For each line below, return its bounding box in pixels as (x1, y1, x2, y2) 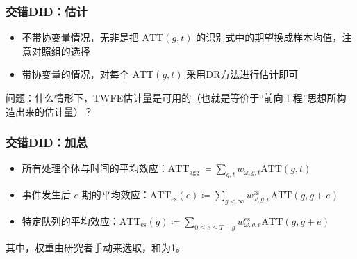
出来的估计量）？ (15, 104, 93, 118)
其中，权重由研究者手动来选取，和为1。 (6, 240, 185, 254)
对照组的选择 (31, 43, 90, 58)
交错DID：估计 (6, 2, 88, 19)
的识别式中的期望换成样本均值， (196, 30, 342, 45)
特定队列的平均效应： (22, 214, 119, 228)
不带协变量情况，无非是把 (22, 30, 139, 45)
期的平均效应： (81, 187, 150, 202)
